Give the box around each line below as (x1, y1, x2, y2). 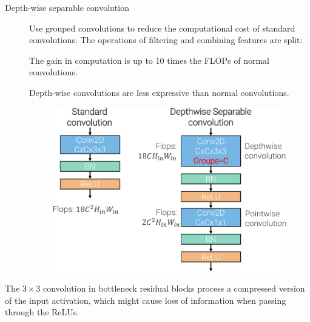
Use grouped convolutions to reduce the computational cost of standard (29, 21, 295, 34)
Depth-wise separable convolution (5, 1, 129, 13)
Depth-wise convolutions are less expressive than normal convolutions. (29, 86, 289, 98)
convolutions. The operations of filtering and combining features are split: (29, 33, 303, 46)
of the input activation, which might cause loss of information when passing (5, 293, 286, 306)
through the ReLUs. (5, 306, 79, 318)
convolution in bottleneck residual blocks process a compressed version (43, 282, 305, 295)
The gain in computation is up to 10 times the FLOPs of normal (29, 53, 269, 66)
